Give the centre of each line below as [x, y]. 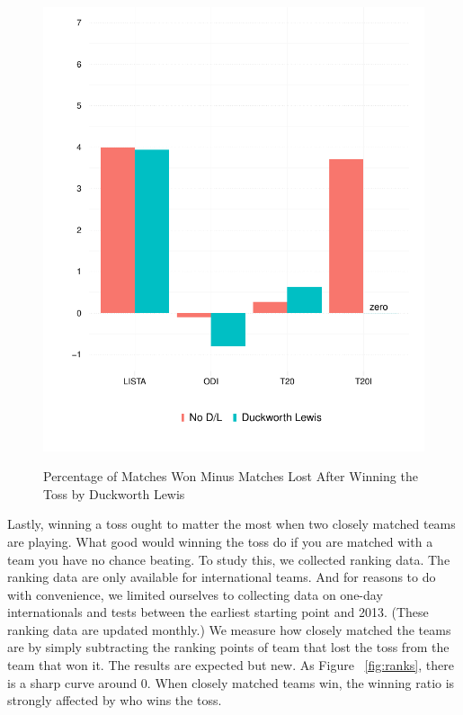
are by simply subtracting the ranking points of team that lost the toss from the [228, 647]
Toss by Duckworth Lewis [114, 493]
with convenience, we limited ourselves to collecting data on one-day [195, 594]
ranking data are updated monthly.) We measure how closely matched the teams [229, 629]
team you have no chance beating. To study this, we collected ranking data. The [229, 559]
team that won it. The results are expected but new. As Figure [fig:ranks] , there [231, 665]
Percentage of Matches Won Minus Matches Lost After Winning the [231, 476]
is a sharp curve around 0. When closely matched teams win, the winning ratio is [231, 682]
